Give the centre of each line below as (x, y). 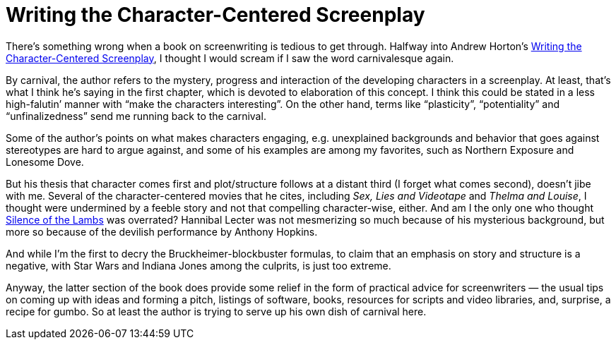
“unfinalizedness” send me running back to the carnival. (136, 116)
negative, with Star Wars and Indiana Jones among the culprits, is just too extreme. (199, 265)
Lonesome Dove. (45, 162)
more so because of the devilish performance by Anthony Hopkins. (162, 231)
